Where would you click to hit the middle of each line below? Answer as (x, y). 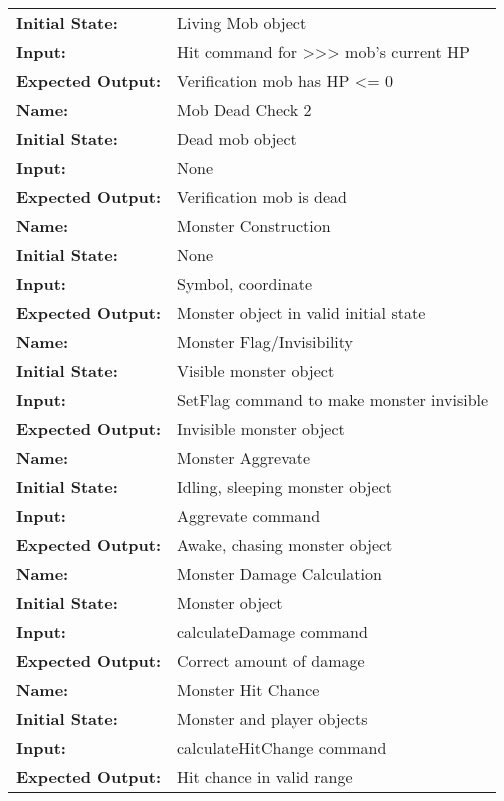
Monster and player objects (272, 718)
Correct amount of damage (271, 660)
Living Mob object (242, 22)
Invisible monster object (261, 428)
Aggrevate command (249, 515)
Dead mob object (237, 138)
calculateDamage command (272, 631)
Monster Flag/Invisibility (265, 341)
